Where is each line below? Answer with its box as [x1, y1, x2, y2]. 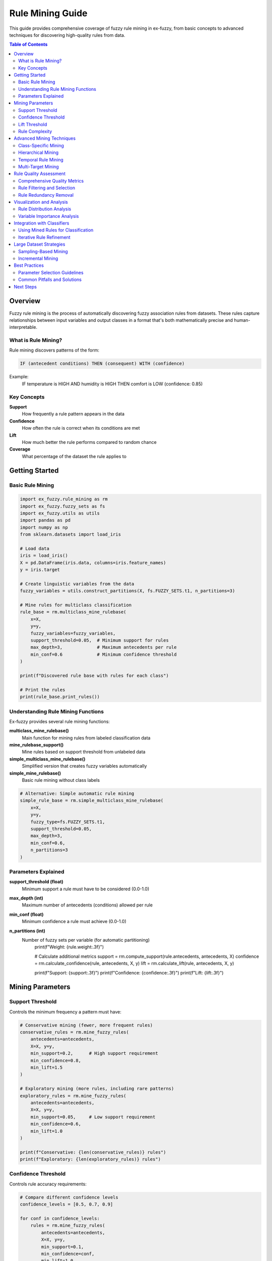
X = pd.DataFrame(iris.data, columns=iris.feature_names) [20, 560, 166, 565]
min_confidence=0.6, [30, 1121, 82, 1127]
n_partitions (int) [9, 928, 45, 934]
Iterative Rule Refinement [18, 234, 71, 240]
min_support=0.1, [41, 1244, 84, 1249]
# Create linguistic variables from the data [20, 581, 134, 587]
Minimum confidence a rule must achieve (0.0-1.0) [22, 919, 127, 925]
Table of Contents [9, 41, 48, 47]
